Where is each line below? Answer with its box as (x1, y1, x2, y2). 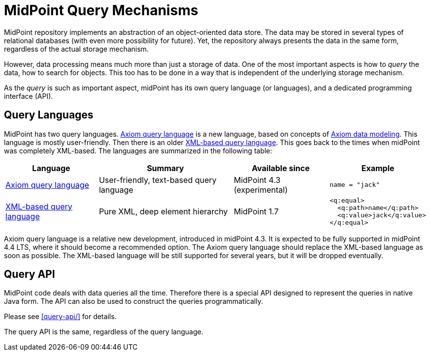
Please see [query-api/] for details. (4, 312, 117, 321)
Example (361, 163, 395, 173)
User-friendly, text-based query (99, 175, 217, 185)
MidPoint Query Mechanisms (4, 2, 198, 19)
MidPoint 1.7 (233, 206, 279, 216)
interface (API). (4, 91, 53, 100)
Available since (252, 163, 310, 173)
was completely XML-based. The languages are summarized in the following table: (4, 146, 272, 155)
